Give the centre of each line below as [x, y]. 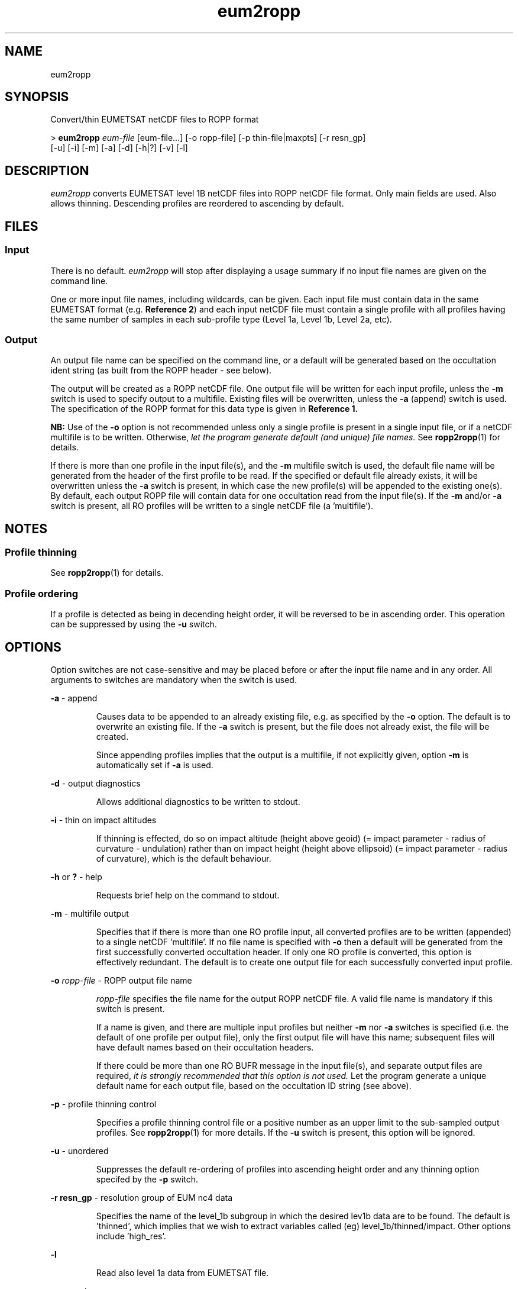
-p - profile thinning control [103, 1104]
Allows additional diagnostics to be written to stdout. [198, 802]
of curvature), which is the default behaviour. [184, 859]
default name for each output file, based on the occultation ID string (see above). [254, 1086]
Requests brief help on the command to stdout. [188, 895]
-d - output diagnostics [95, 784]
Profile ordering [42, 593]
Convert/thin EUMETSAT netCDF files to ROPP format [155, 120]
